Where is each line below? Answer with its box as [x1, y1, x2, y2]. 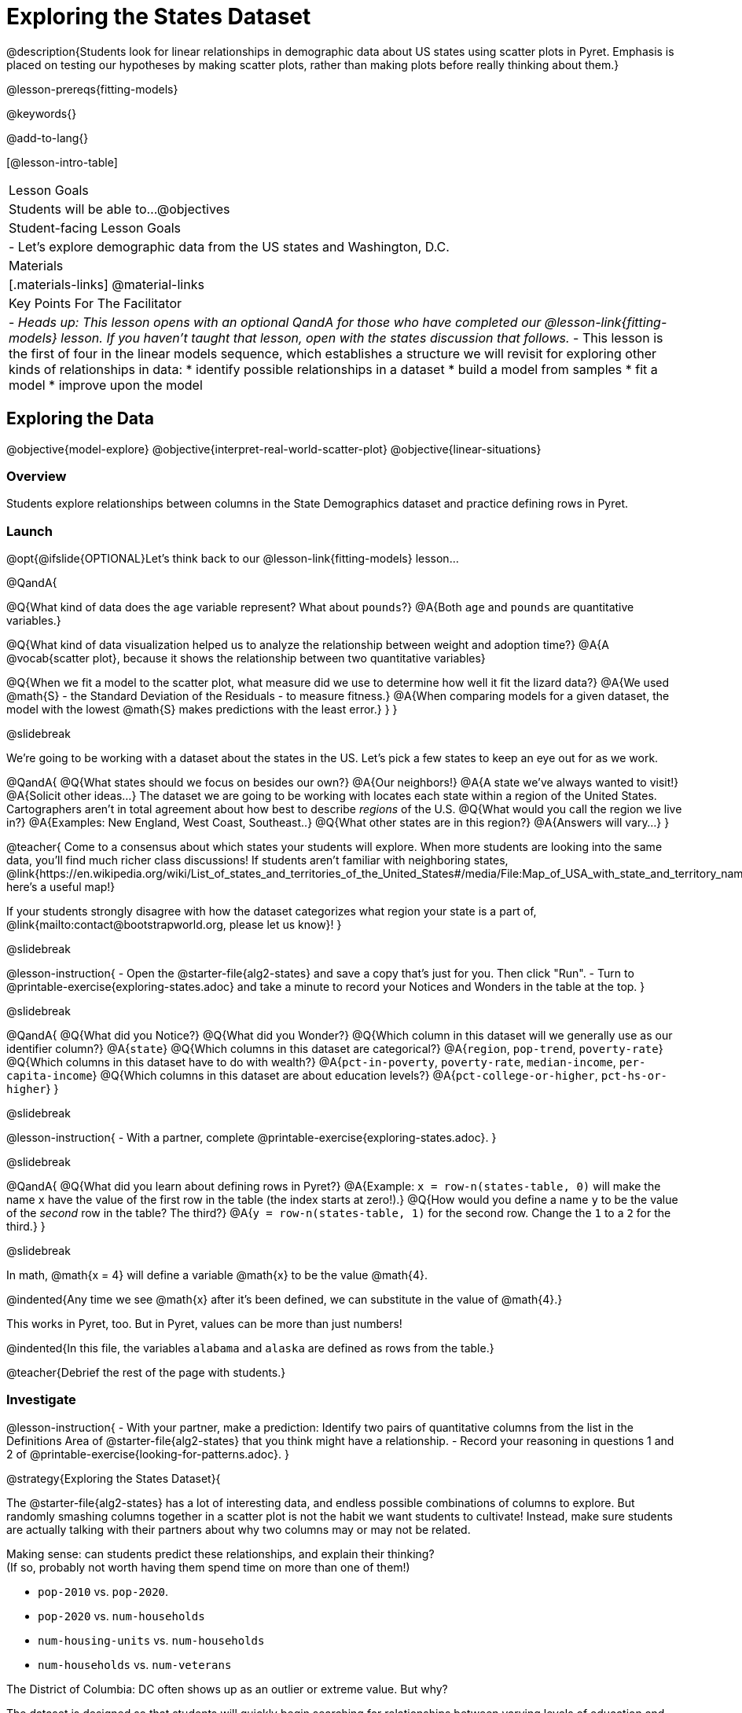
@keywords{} [6, 106, 77, 120]
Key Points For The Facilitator [9, 295, 182, 311]
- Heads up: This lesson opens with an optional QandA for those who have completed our [9, 314, 542, 330]
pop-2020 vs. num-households [38, 1608, 205, 1623]
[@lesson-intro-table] [6, 155, 118, 169]
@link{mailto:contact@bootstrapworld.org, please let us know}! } [6, 918, 342, 932]
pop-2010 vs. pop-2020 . [38, 1584, 169, 1598]
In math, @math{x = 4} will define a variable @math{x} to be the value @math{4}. [6, 1268, 428, 1282]
